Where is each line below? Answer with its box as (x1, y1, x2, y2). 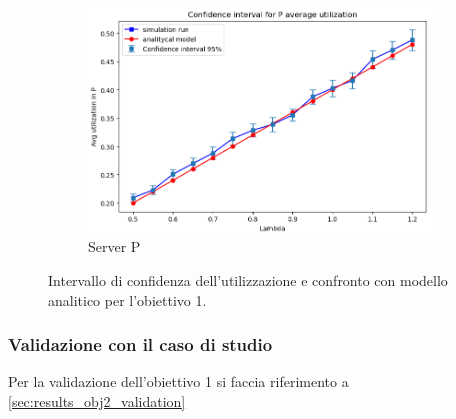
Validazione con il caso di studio (8, 332, 273, 357)
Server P (88, 236, 141, 257)
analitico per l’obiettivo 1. (48, 289, 207, 310)
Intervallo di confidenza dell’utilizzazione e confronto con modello (48, 269, 448, 290)
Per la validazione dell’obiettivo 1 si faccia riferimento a (8, 371, 349, 392)
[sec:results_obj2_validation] (8, 390, 186, 411)
